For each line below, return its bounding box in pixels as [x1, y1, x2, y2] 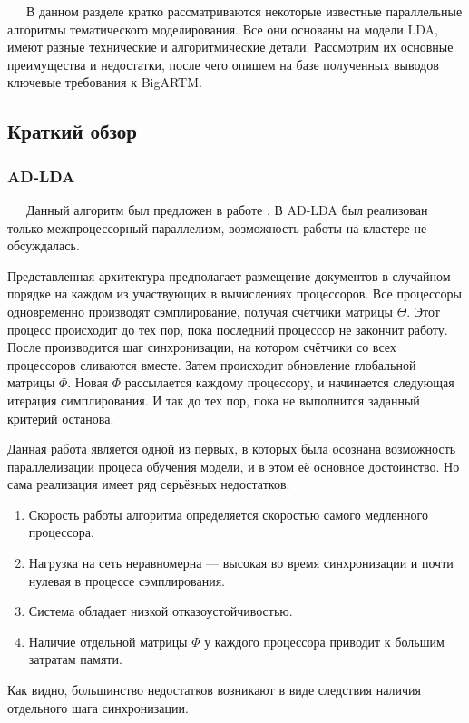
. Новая [67, 373, 109, 392]
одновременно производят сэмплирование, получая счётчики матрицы [7, 301, 393, 320]
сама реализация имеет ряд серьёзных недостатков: [7, 474, 290, 493]
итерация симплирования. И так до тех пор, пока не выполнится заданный [7, 390, 420, 409]
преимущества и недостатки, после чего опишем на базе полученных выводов [7, 54, 439, 73]
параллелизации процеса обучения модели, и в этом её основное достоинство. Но [7, 456, 460, 475]
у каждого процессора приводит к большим [204, 631, 445, 650]
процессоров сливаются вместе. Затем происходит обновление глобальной [7, 355, 416, 374]
